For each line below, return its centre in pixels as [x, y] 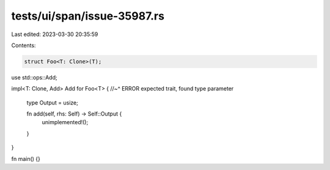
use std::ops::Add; [34, 77]
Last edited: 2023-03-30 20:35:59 [55, 34]
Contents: [24, 45]
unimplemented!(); [65, 122]
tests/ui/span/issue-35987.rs [88, 16]
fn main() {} [26, 158]
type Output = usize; [53, 102]
